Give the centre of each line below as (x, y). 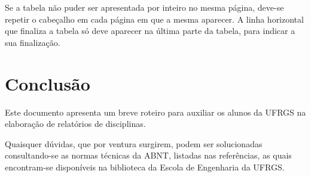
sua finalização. (33, 42)
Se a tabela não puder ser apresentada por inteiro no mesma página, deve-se (144, 7)
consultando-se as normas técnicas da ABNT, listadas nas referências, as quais (148, 155)
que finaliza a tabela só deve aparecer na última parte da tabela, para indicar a (150, 31)
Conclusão (48, 83)
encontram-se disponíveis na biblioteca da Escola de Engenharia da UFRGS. (145, 167)
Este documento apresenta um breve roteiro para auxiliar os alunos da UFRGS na (155, 112)
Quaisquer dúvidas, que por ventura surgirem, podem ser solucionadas (134, 143)
